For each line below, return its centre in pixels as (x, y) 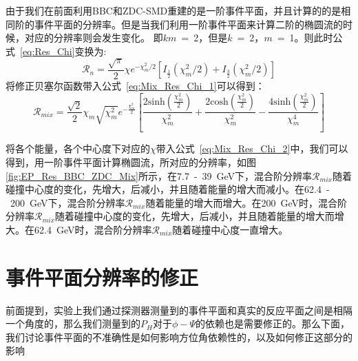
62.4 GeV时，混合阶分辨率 (93, 229)
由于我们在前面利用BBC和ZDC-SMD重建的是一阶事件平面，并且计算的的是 (173, 10)
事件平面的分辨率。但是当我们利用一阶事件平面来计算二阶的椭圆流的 (188, 24)
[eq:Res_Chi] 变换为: (63, 51)
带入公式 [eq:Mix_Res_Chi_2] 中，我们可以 (252, 148)
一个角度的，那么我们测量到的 (73, 323)
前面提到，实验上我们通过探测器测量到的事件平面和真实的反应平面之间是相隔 (179, 310)
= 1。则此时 (305, 38)
